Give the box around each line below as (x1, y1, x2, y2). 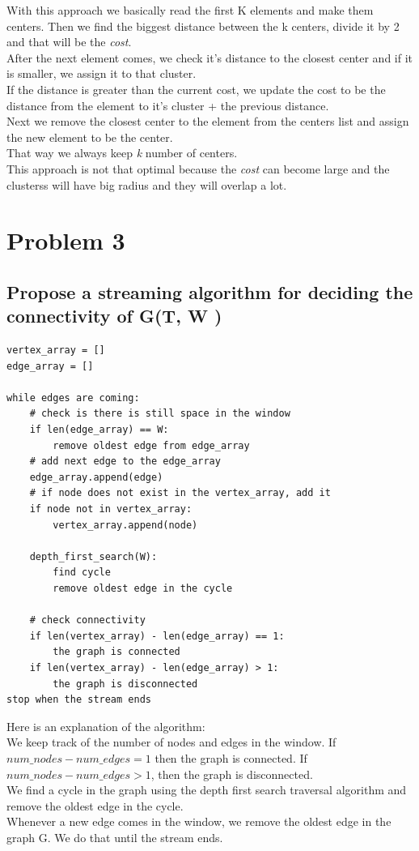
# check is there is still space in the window (29, 408, 290, 420)
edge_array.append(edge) (29, 471, 163, 483)
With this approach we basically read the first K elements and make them (6, 2, 374, 18)
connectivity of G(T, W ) (6, 303, 222, 328)
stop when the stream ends (6, 694, 151, 706)
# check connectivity (29, 614, 146, 626)
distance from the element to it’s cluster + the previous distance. (6, 96, 329, 113)
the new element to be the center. (6, 128, 173, 145)
